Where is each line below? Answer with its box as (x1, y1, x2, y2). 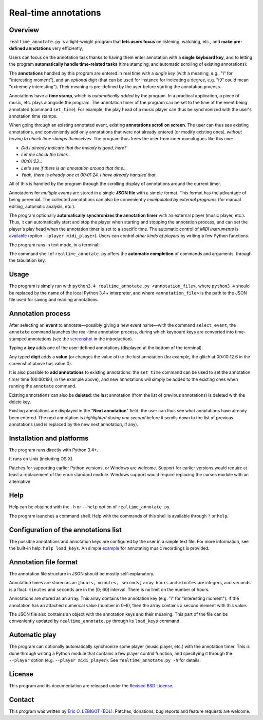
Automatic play (9, 631, 56, 639)
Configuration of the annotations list (9, 526, 122, 534)
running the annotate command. (9, 383, 76, 389)
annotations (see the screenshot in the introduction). (27, 336, 133, 342)
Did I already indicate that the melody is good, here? (21, 145, 127, 150)
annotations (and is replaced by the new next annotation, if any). (9, 422, 138, 427)
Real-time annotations (9, 7, 101, 18)
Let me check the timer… (21, 151, 71, 157)
